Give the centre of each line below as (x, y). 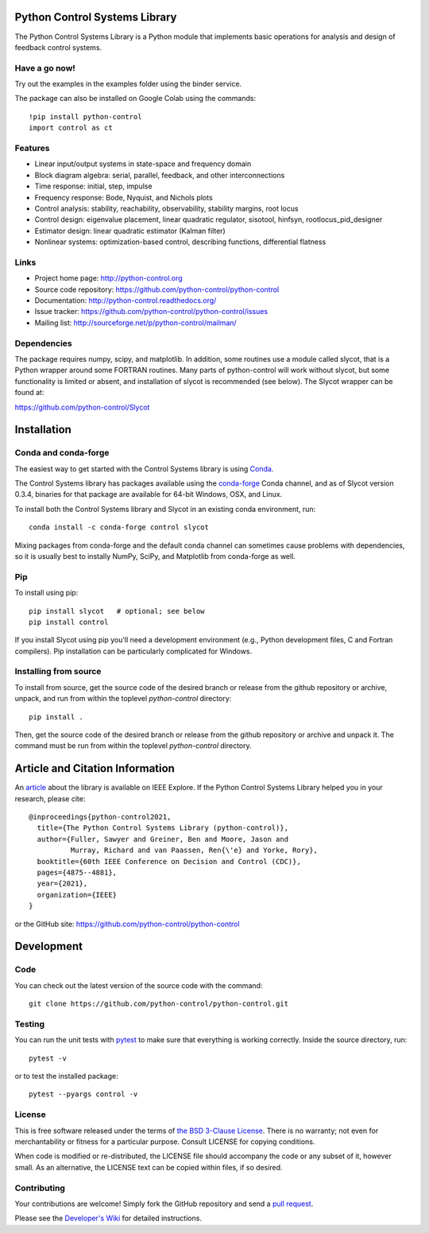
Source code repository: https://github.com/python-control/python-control (157, 289)
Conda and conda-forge (62, 453)
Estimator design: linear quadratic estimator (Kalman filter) (130, 231)
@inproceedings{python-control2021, (100, 817)
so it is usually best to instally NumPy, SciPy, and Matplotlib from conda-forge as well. (155, 556)
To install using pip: (46, 593)
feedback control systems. (58, 47)
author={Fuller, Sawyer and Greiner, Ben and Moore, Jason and (163, 839)
